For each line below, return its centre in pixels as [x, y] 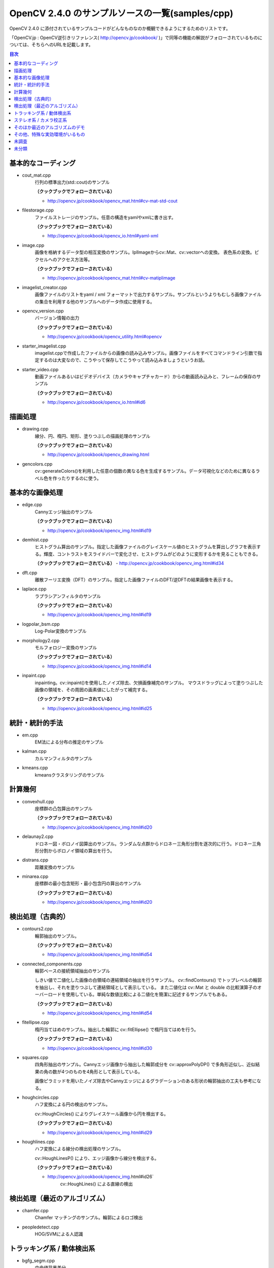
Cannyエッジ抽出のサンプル [64, 512]
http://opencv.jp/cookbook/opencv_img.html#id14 [99, 666]
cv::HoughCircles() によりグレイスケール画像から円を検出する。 [101, 1114]
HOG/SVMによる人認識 [59, 1234]
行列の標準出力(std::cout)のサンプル [72, 182]
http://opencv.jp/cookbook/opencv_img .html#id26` [101, 1177]
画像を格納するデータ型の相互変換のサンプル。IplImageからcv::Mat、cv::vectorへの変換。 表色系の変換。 [145, 252]
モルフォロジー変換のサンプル [66, 648]
